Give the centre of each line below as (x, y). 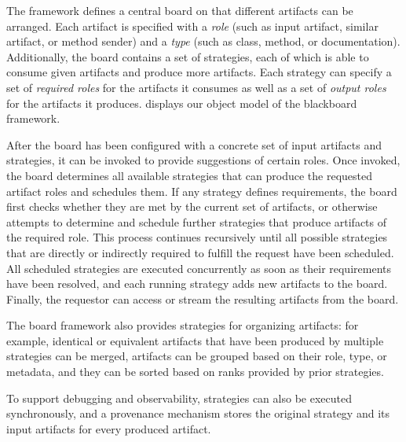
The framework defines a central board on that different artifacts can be (180, 10)
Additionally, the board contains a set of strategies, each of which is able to (188, 56)
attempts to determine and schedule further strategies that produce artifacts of (197, 221)
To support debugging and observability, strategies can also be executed (179, 398)
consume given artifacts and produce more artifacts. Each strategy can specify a (199, 72)
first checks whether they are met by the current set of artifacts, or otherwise (192, 206)
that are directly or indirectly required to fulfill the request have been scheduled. (200, 252)
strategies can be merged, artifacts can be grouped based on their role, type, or (197, 356)
